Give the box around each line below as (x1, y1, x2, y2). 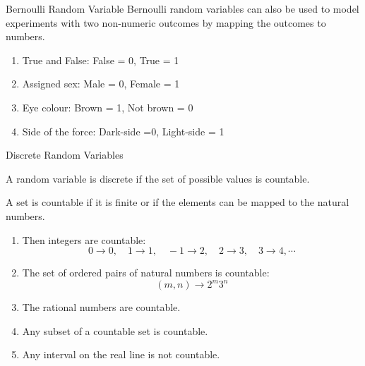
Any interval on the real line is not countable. (22, 347, 220, 362)
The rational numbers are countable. (22, 300, 181, 315)
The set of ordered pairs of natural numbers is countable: (22, 265, 270, 280)
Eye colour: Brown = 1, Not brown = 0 (22, 99, 193, 114)
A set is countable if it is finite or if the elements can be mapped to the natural (6, 195, 349, 209)
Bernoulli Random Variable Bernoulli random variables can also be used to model (6, 1, 359, 16)
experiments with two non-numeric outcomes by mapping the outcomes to (6, 15, 326, 30)
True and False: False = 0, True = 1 (22, 52, 179, 67)
